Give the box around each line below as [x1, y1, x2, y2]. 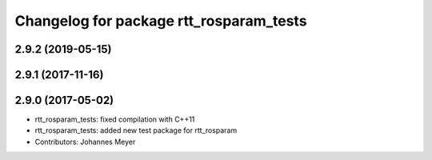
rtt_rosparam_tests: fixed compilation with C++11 [34, 114, 195, 124]
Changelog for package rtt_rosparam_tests [14, 12, 307, 30]
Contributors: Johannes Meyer [34, 137, 136, 146]
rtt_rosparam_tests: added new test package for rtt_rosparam [34, 126, 238, 135]
